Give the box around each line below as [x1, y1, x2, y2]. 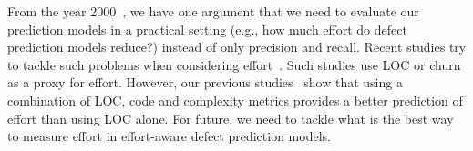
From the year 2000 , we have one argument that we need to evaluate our [7, 2, 419, 20]
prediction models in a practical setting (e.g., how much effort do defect [7, 19, 407, 38]
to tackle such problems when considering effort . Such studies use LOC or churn [7, 55, 461, 74]
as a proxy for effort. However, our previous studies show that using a [7, 73, 403, 92]
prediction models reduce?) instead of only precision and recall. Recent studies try [7, 37, 467, 56]
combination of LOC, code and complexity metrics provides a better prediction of [7, 90, 463, 109]
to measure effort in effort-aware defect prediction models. [7, 126, 331, 146]
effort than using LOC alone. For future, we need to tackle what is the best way [7, 108, 454, 127]
